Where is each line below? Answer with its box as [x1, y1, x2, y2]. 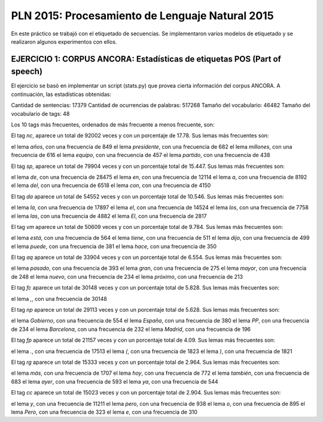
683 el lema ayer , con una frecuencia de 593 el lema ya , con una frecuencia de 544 [11, 378, 218, 385]
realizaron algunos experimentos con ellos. [11, 38, 117, 45]
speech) [11, 67, 43, 77]
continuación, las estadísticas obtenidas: [11, 91, 112, 98]
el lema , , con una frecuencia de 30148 [11, 295, 107, 302]
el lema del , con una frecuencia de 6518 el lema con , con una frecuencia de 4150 [11, 182, 211, 189]
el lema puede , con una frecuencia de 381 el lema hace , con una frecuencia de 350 [11, 243, 217, 250]
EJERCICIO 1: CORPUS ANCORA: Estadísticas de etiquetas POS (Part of [11, 54, 281, 64]
